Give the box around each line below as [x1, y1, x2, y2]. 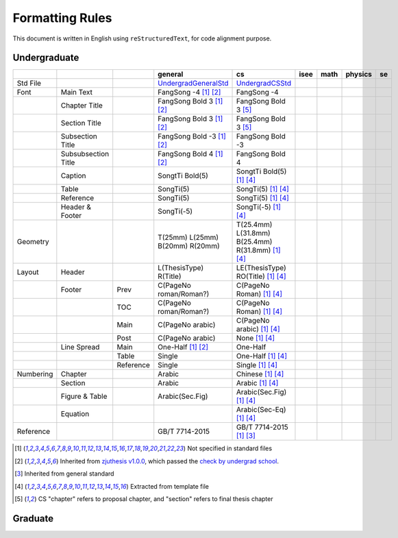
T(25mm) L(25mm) [158, 233, 219, 243]
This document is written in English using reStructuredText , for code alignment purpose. [12, 34, 272, 42]
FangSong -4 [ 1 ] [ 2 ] [158, 88, 221, 97]
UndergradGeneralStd [158, 79, 229, 88]
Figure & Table [60, 391, 108, 401]
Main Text [60, 88, 92, 97]
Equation [60, 409, 90, 419]
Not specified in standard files [187, 444, 273, 452]
